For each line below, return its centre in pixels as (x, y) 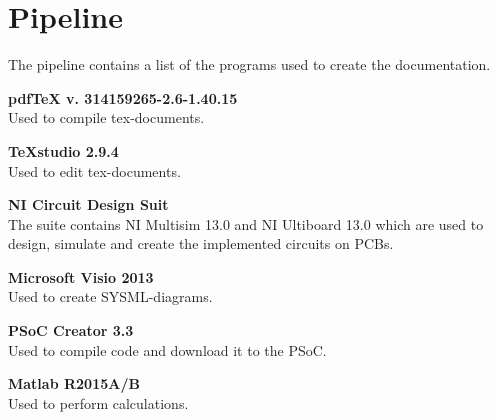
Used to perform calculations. (98, 402)
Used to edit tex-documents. (94, 170)
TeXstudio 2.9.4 (63, 150)
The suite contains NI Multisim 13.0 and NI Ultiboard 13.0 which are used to (246, 223)
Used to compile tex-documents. (106, 117)
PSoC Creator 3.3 (71, 330)
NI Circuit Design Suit (88, 204)
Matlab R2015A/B (74, 383)
